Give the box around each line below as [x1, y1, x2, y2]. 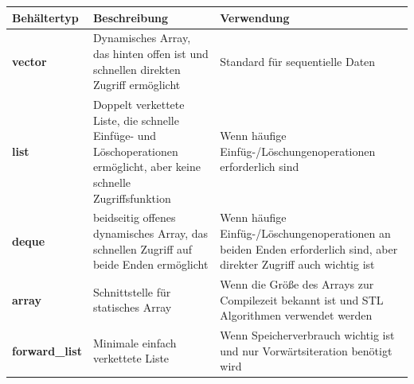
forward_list [12, 342, 82, 359]
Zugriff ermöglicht [92, 76, 181, 93]
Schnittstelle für [92, 283, 171, 300]
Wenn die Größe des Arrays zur [220, 276, 374, 292]
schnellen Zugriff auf [92, 240, 193, 257]
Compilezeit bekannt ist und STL [220, 291, 384, 308]
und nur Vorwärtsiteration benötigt [220, 342, 393, 359]
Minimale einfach [92, 334, 177, 351]
